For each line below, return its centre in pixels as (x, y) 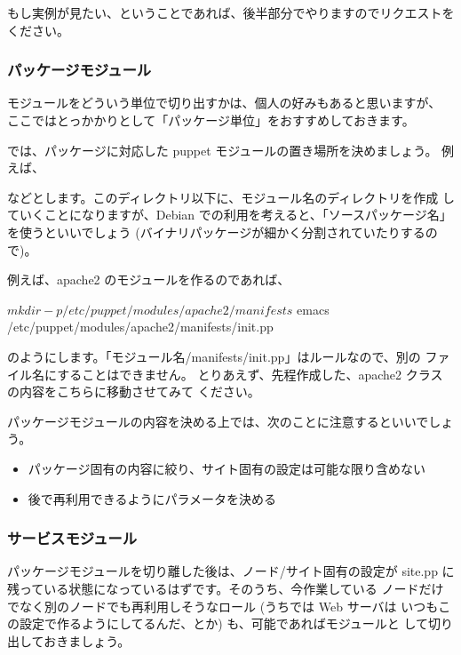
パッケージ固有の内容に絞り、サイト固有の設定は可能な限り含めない (227, 468)
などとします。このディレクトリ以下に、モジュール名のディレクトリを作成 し (231, 197)
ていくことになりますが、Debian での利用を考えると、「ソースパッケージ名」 (230, 215)
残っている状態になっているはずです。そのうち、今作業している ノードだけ (226, 588)
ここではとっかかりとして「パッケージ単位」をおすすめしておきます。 (211, 120)
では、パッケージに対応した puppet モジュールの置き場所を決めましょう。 (223, 150)
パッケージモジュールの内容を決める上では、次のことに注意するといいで (218, 421)
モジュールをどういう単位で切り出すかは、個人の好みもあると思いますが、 (224, 103)
